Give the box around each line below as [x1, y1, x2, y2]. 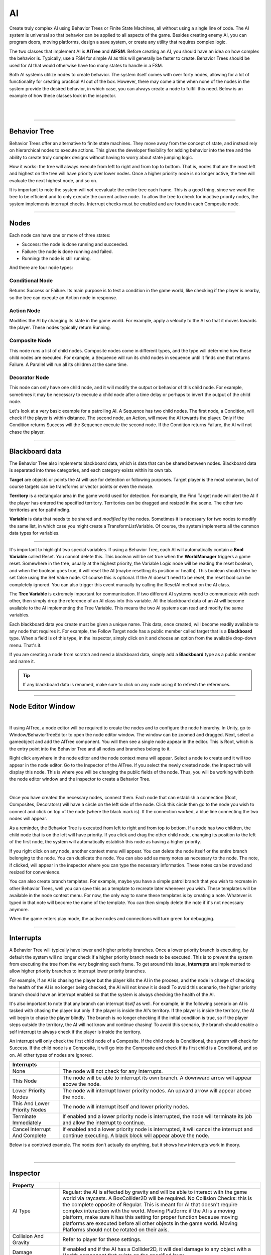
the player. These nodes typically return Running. [9, 324, 111, 331]
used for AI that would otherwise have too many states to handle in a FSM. [9, 62, 163, 68]
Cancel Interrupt [12, 1126, 51, 1133]
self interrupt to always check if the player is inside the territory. [9, 1029, 142, 1035]
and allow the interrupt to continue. [62, 1119, 146, 1126]
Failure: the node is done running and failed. [22, 248, 113, 255]
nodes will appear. [9, 816, 47, 822]
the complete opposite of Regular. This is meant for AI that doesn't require [62, 1201, 238, 1208]
